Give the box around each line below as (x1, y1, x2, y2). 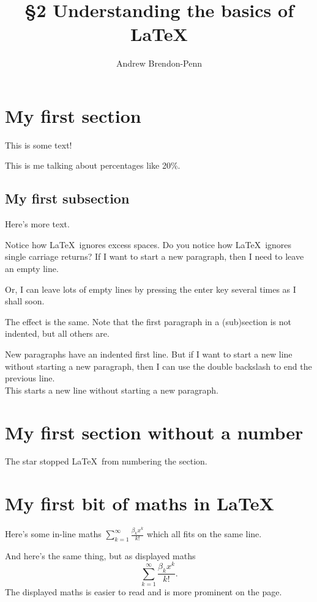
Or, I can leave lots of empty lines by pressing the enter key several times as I (5, 282, 296, 295)
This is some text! (5, 138, 72, 151)
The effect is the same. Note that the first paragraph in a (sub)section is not (5, 315, 291, 328)
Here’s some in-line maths (5, 527, 102, 540)
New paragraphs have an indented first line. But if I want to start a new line (5, 347, 293, 360)
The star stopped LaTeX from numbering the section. (5, 455, 207, 468)
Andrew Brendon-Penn (116, 57, 203, 70)
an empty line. (5, 262, 59, 275)
